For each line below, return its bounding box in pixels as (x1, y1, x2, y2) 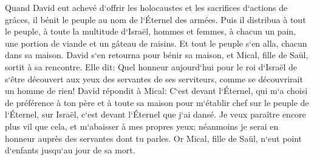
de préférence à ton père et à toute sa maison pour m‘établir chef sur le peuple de (5, 96, 309, 108)
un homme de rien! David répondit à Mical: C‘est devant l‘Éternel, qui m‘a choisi (5, 84, 308, 97)
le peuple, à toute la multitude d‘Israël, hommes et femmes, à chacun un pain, (5, 25, 296, 38)
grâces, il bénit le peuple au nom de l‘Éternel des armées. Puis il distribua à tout (5, 13, 306, 25)
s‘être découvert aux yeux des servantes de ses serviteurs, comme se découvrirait (5, 72, 303, 85)
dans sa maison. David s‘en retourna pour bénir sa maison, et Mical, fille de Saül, (5, 48, 309, 61)
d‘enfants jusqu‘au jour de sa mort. (5, 144, 135, 156)
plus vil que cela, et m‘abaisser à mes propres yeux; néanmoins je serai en (5, 119, 279, 132)
